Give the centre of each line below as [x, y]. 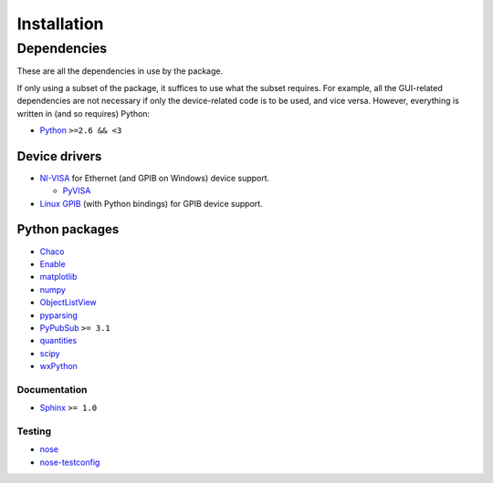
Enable [52, 263]
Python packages [68, 229]
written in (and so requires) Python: [84, 113]
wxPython [58, 366]
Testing [34, 431]
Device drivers [59, 156]
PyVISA [77, 190]
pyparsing [58, 315]
